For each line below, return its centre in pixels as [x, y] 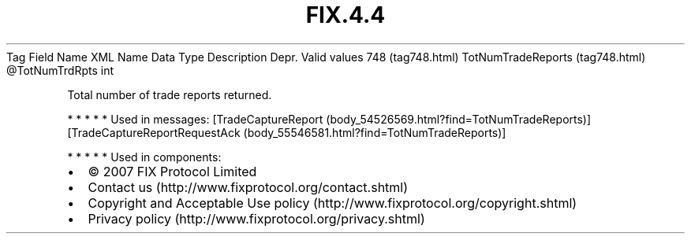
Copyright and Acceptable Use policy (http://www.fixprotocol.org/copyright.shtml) [332, 203]
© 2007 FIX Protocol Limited [172, 171]
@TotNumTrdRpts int [60, 70]
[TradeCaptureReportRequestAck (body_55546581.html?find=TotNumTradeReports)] [287, 132]
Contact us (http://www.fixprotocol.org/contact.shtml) [248, 187]
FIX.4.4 [345, 15]
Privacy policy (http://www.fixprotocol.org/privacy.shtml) [256, 218]
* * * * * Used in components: [144, 157]
